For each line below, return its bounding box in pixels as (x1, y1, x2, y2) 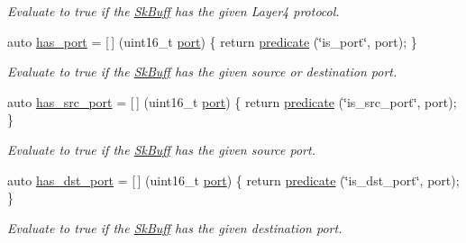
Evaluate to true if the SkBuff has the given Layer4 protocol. (7, 2, 340, 20)
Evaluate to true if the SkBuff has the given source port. (7, 139, 315, 158)
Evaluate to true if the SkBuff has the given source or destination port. (7, 62, 397, 81)
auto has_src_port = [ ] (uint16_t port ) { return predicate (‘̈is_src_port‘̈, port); (7, 92, 457, 111)
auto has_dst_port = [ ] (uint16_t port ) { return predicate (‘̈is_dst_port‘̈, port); (7, 170, 460, 189)
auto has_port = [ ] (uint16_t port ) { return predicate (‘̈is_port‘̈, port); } (7, 31, 417, 50)
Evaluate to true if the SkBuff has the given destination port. (7, 218, 343, 237)
